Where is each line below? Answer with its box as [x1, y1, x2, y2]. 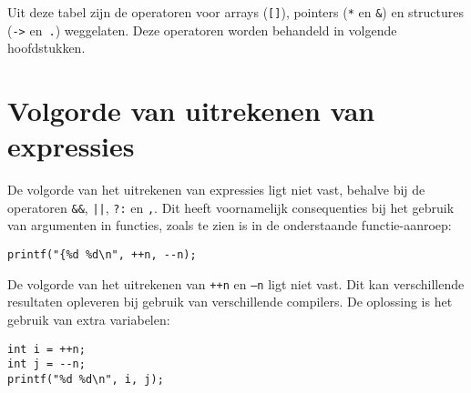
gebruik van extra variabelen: [7, 309, 170, 328]
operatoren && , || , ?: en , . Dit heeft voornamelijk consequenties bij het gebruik [7, 197, 455, 217]
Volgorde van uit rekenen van [7, 92, 375, 129]
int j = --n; [7, 358, 86, 371]
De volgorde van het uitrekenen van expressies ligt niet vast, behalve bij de [7, 180, 425, 199]
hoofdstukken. [7, 38, 86, 57]
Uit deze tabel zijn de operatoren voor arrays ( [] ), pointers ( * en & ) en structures [7, 3, 465, 21]
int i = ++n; [7, 342, 86, 356]
